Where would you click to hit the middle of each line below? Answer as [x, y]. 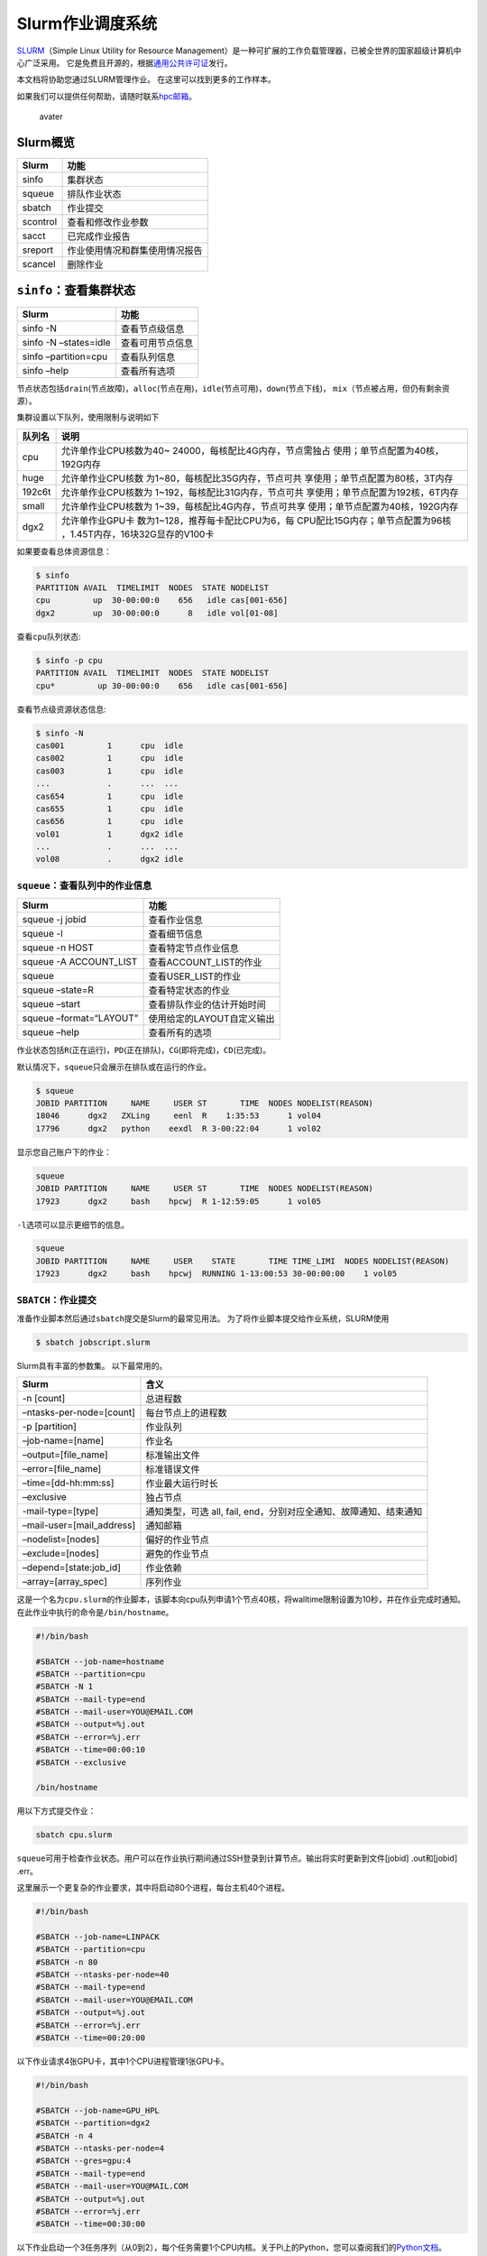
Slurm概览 [46, 142]
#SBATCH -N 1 [64, 1687]
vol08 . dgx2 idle [110, 859]
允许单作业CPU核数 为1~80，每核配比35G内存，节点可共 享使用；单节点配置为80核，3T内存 [257, 478]
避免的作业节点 [177, 1554]
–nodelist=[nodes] [61, 1539]
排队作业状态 [94, 194]
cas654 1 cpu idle [110, 796]
